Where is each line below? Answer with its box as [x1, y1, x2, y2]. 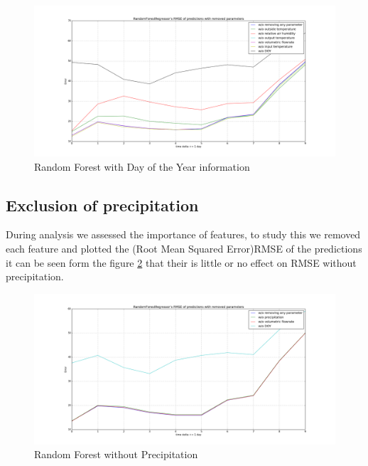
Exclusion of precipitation [6, 194, 199, 216]
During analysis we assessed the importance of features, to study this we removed [6, 227, 361, 242]
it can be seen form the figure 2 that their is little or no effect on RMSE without [6, 255, 357, 270]
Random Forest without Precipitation [34, 447, 198, 462]
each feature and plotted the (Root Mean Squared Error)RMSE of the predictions [6, 240, 362, 255]
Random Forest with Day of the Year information [34, 159, 250, 174]
